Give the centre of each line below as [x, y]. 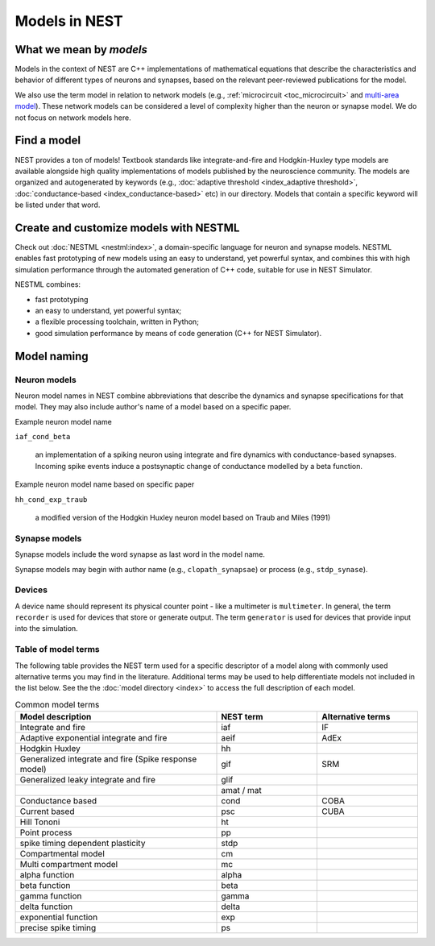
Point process [46, 832]
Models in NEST [69, 21]
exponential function [59, 917]
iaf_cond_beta [43, 437]
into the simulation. [46, 629]
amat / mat [241, 790]
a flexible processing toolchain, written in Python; [117, 322]
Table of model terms [57, 649]
